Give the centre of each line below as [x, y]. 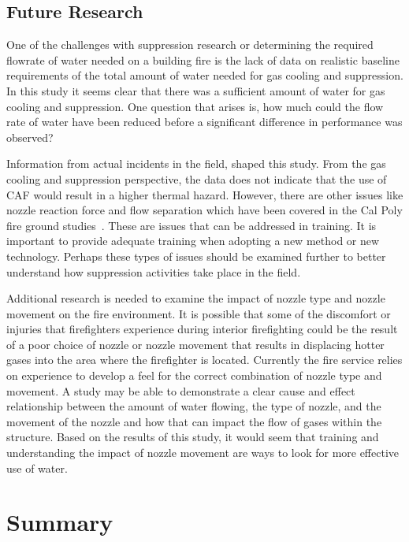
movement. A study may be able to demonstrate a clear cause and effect [181, 390]
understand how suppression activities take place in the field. [154, 271]
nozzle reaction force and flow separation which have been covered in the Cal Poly [204, 210]
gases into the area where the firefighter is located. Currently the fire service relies [204, 360]
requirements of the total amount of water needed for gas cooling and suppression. [205, 75]
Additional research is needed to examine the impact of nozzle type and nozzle [196, 298]
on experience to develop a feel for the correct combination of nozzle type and [194, 375]
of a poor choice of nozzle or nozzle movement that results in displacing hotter [195, 344]
